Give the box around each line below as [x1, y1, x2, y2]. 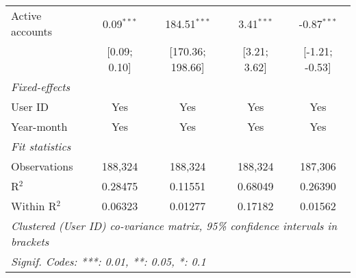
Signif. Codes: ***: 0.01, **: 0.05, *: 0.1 [11, 253, 206, 269]
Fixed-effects [11, 79, 71, 94]
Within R [11, 198, 57, 214]
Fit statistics [11, 138, 71, 154]
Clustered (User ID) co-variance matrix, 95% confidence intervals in [11, 218, 338, 233]
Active [11, 8, 42, 23]
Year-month [11, 118, 68, 134]
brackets [11, 233, 49, 249]
